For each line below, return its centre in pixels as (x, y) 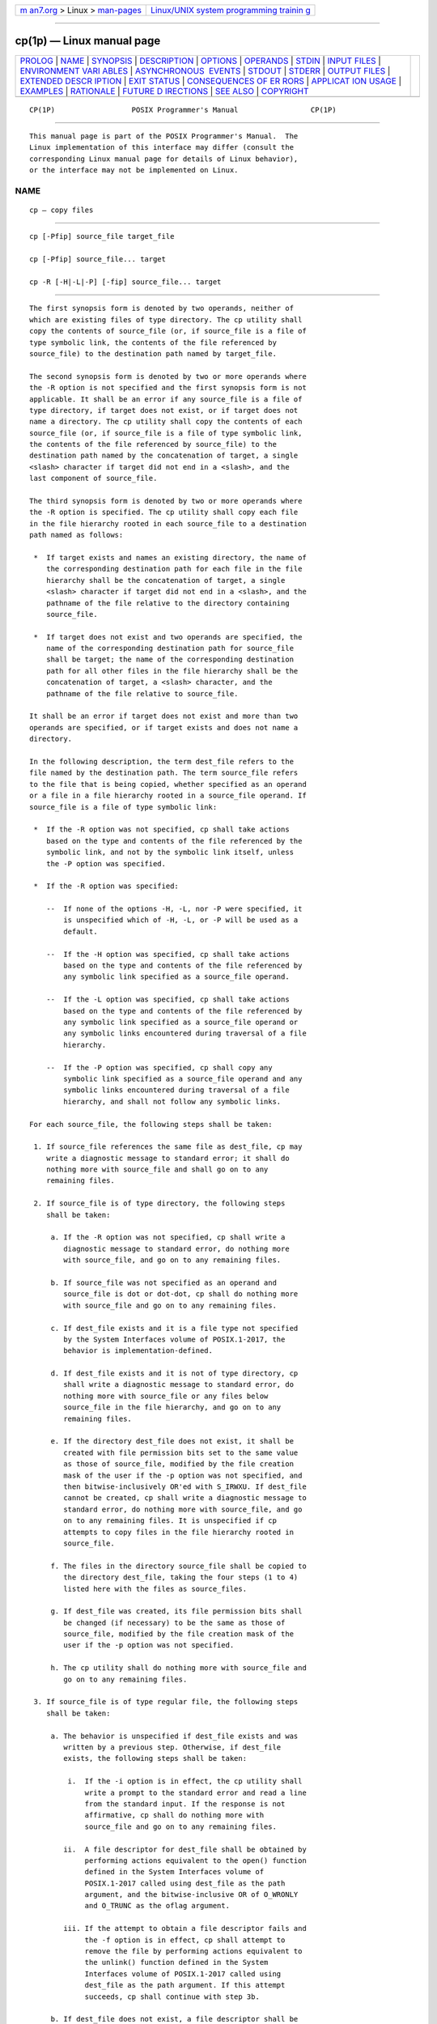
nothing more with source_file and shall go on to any (157, 1169)
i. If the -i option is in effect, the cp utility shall (185, 1782)
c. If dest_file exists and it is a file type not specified (174, 1328)
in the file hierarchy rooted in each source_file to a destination (168, 523)
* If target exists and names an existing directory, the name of (170, 557)
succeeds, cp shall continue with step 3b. (172, 1996)
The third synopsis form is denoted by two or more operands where (166, 501)
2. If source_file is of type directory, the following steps (159, 1203)
